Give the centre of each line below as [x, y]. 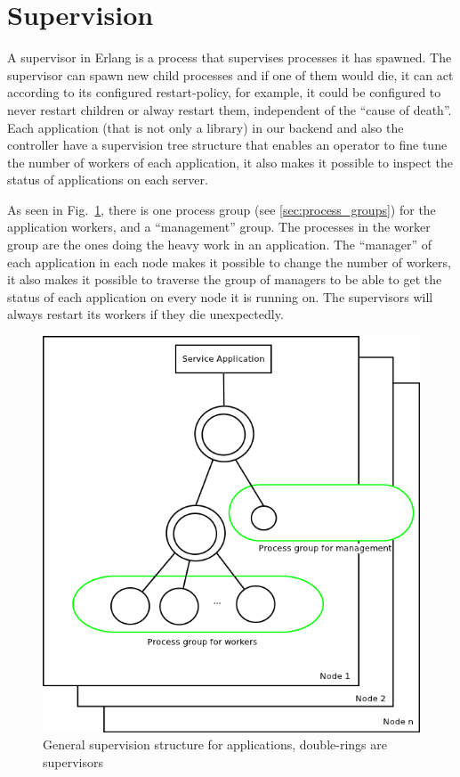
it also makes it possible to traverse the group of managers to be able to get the [225, 279]
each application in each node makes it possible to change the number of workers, [229, 262]
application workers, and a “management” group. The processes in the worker [219, 227]
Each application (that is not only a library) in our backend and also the [206, 127]
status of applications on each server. [108, 180]
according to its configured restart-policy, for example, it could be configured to [224, 92]
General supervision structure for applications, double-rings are [215, 744]
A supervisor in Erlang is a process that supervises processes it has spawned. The [230, 57]
